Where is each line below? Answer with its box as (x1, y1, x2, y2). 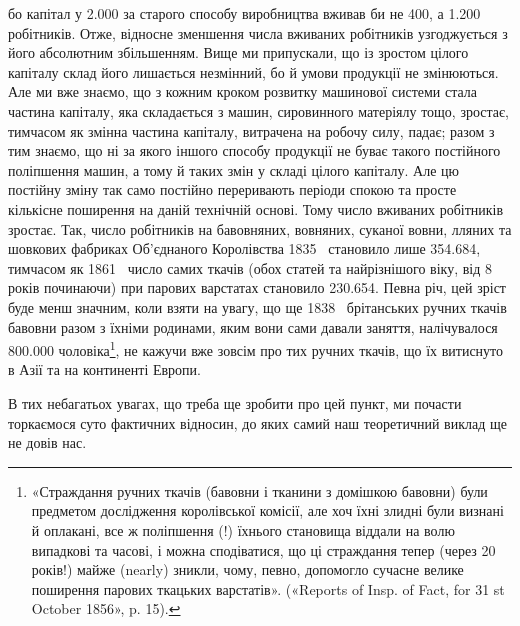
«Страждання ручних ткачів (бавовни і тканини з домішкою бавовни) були (31, 480, 488, 501)
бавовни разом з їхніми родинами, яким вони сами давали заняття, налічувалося (8, 316, 498, 337)
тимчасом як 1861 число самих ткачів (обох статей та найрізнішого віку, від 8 (8, 257, 492, 278)
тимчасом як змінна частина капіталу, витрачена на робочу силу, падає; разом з (8, 120, 495, 141)
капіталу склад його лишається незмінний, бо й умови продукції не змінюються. (8, 61, 499, 82)
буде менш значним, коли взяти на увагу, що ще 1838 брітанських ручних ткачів (8, 296, 507, 317)
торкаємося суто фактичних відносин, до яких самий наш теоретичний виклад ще (8, 412, 507, 433)
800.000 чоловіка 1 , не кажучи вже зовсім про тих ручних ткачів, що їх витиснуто (8, 337, 504, 360)
